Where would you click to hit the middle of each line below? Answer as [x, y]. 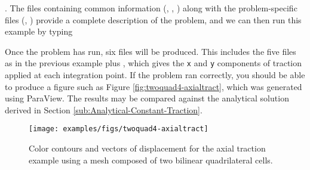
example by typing [39, 31]
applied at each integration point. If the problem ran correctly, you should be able [155, 75]
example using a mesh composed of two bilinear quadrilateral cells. [151, 160]
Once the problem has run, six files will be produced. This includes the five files [151, 51]
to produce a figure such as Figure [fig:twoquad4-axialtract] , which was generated [154, 86]
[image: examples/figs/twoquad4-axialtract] [119, 129]
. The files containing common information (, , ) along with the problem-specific [151, 8]
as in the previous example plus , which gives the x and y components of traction [154, 63]
